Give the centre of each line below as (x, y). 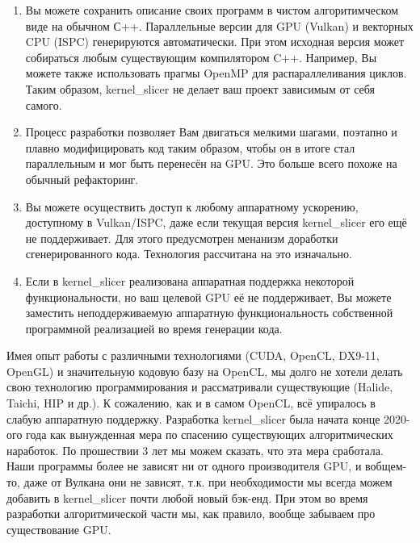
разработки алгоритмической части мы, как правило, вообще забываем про (191, 514)
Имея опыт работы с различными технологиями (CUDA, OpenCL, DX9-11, (193, 355)
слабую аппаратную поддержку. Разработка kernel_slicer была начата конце (193, 418)
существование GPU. (59, 529)
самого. (44, 104)
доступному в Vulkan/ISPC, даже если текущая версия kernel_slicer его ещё (216, 222)
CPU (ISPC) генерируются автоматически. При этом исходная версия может (215, 42)
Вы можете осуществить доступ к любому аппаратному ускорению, (192, 206)
